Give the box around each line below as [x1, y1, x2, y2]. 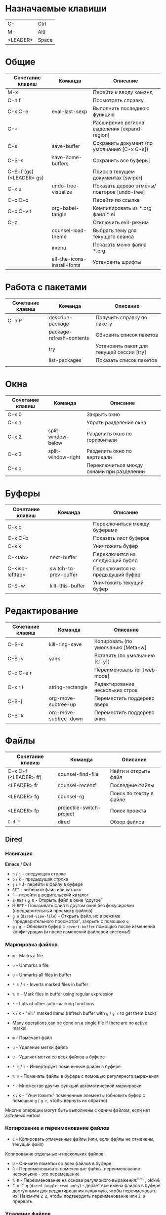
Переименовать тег [94, 666, 142, 673]
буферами [93, 526, 118, 533]
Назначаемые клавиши [5, 3, 107, 14]
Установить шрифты [93, 258, 141, 265]
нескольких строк [94, 687, 138, 694]
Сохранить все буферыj [93, 157, 150, 164]
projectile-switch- [57, 804, 101, 811]
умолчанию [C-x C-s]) [93, 146, 149, 153]
